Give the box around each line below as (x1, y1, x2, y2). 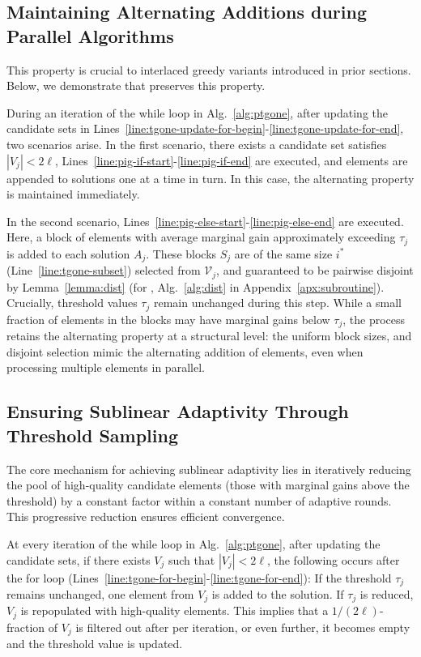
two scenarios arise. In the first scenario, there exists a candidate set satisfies (6, 135, 387, 152)
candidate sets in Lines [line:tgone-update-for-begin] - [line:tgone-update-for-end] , (6, 120, 404, 137)
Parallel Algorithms (6, 23, 174, 48)
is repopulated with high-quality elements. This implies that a (20, 602, 329, 619)
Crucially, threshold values (6, 294, 138, 311)
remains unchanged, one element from (6, 586, 194, 602)
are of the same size (234, 245, 333, 262)
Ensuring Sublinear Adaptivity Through (6, 399, 349, 424)
